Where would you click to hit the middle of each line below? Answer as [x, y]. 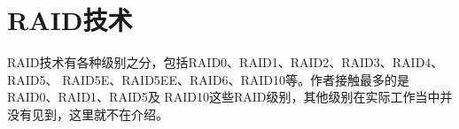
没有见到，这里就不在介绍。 [88, 114]
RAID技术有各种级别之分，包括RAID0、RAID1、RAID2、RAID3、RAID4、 [226, 62]
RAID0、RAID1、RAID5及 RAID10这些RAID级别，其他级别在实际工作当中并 [230, 97]
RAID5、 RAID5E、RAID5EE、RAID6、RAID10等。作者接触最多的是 [209, 79]
